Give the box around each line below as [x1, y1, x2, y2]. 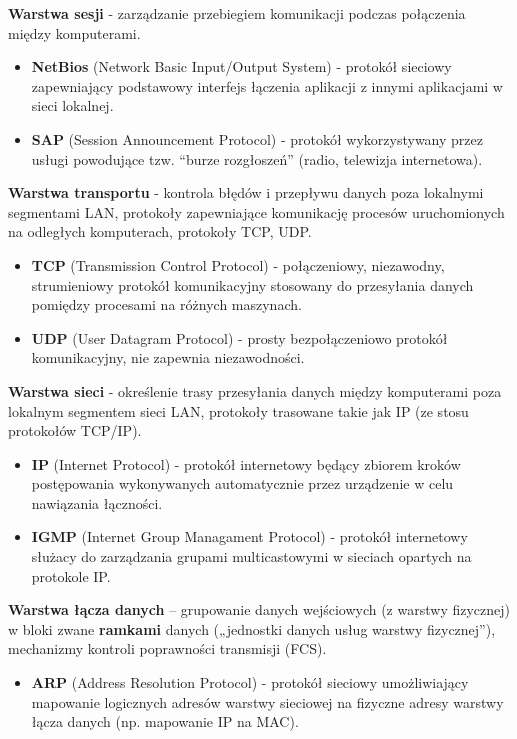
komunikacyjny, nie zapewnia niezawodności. [31, 347, 305, 368]
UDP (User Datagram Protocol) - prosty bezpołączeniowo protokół [31, 327, 448, 348]
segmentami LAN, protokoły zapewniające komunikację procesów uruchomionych [8, 201, 505, 222]
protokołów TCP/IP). [8, 420, 142, 441]
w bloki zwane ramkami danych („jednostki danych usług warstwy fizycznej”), [8, 618, 496, 639]
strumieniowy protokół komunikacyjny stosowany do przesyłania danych [31, 274, 474, 295]
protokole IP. [31, 565, 111, 586]
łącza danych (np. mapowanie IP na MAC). [31, 711, 299, 732]
